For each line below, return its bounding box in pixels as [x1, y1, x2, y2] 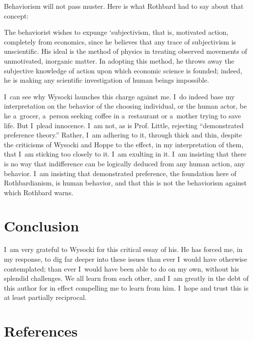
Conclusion [4, 216, 79, 236]
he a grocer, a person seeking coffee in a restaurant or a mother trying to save [4, 110, 241, 120]
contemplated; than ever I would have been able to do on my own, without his [4, 263, 239, 273]
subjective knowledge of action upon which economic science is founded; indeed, [4, 65, 242, 75]
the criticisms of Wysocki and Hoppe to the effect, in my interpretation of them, [4, 139, 244, 149]
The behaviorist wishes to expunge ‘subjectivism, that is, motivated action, [4, 27, 229, 37]
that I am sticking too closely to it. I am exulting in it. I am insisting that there [4, 149, 247, 159]
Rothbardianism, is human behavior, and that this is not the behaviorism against [4, 178, 247, 188]
